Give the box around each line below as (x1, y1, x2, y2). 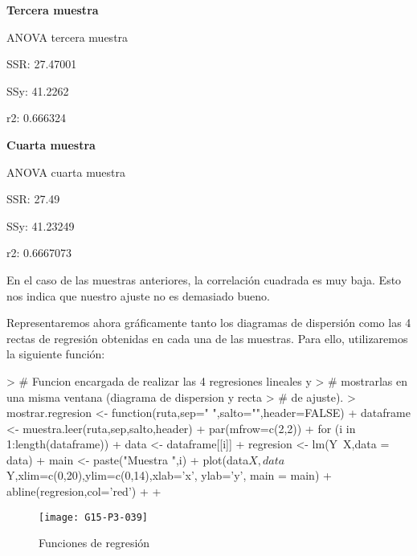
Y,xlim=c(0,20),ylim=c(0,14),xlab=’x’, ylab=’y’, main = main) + (6, 467, 332, 484)
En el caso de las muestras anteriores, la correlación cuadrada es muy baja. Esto (6, 271, 402, 288)
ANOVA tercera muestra (6, 28, 129, 45)
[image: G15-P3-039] (39, 511, 149, 523)
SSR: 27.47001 (6, 55, 77, 72)
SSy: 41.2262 (6, 82, 69, 99)
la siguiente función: (6, 345, 105, 362)
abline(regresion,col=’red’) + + (6, 483, 161, 500)
